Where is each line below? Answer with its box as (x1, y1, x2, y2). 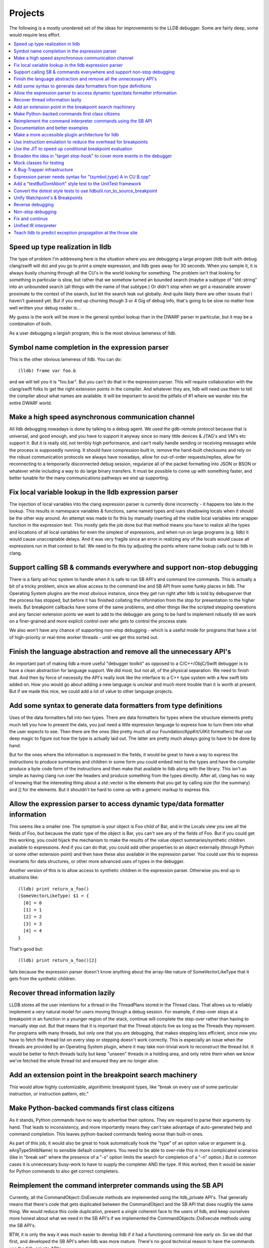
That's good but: (9, 946, 43, 952)
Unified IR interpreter (13, 223, 57, 229)
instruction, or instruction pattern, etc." (9, 1091, 89, 1097)
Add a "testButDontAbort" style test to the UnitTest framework (13, 181, 141, 187)
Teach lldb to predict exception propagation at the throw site (13, 230, 138, 236)
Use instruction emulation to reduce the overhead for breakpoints (13, 139, 148, 145)
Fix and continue (13, 216, 48, 222)
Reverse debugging (13, 202, 54, 208)
